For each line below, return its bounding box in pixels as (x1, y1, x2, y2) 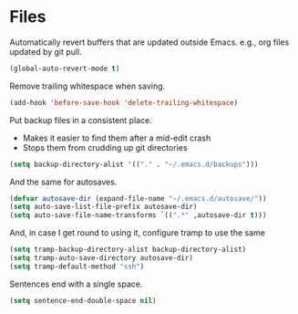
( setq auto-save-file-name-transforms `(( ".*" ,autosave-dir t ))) (9, 211, 267, 220)
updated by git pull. (9, 46, 82, 57)
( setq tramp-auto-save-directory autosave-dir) (9, 254, 194, 263)
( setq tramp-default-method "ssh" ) (9, 262, 145, 271)
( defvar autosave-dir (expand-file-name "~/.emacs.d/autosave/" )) (9, 194, 267, 203)
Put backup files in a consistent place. (9, 114, 152, 125)
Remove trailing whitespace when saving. (9, 80, 166, 91)
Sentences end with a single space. (9, 278, 143, 289)
